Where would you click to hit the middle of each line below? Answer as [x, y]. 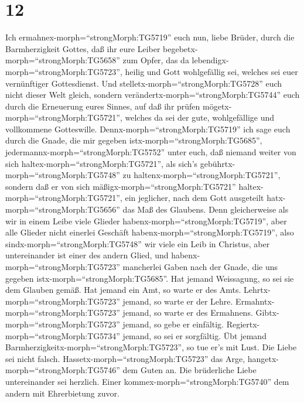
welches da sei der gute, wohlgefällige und [200, 117]
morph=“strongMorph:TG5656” [63, 209]
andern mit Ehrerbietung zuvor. [62, 393]
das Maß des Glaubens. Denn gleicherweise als [206, 209]
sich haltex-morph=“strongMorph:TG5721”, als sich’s [102, 163]
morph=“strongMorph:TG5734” [63, 335]
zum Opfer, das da [156, 60]
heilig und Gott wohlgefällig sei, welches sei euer [211, 71]
